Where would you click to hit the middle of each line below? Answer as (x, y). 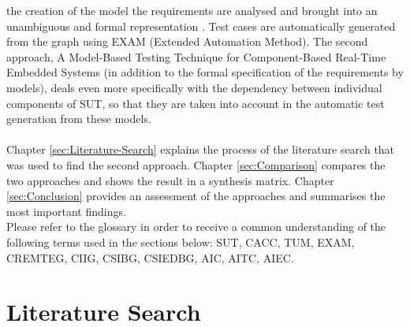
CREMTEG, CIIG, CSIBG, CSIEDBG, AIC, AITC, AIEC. (150, 257)
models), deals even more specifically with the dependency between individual (194, 87)
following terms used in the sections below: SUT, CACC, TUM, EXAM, (181, 242)
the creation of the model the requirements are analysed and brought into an (192, 10)
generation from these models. (79, 119)
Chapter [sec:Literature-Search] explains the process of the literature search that (201, 149)
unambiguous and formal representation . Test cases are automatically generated (201, 26)
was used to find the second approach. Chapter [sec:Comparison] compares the (196, 164)
